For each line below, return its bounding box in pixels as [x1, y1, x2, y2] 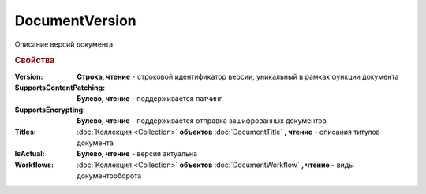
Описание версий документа [14, 39, 114, 49]
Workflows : [14, 160, 54, 170]
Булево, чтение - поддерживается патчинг [77, 94, 222, 103]
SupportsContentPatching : [14, 83, 106, 92]
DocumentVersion [14, 12, 137, 29]
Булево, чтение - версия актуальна [77, 149, 197, 159]
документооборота [77, 171, 142, 181]
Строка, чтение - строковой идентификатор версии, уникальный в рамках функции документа [77, 72, 399, 81]
